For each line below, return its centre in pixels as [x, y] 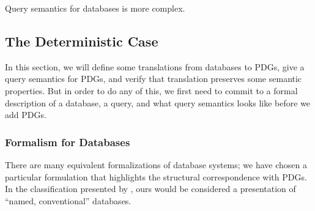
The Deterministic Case [82, 41]
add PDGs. [26, 115]
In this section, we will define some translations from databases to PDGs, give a [155, 66]
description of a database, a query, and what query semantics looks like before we [158, 102]
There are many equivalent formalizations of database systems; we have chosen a [156, 164]
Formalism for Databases [68, 142]
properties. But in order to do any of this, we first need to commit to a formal [151, 90]
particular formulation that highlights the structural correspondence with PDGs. [156, 176]
